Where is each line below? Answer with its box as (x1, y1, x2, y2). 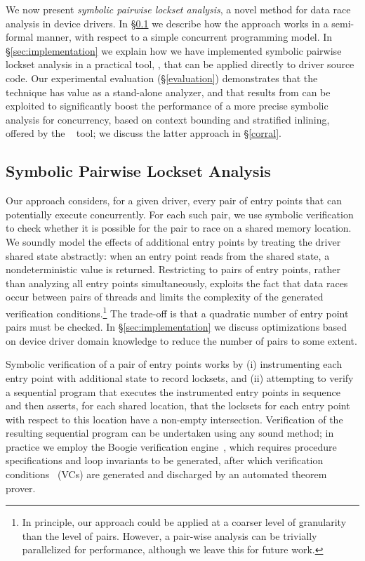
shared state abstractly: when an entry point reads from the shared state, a (6, 248, 330, 263)
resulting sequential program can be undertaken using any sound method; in (6, 425, 334, 440)
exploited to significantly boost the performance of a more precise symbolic (6, 98, 328, 113)
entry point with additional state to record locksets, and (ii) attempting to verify (6, 370, 354, 385)
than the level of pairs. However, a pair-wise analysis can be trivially (22, 528, 317, 543)
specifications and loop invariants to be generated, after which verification (6, 453, 324, 468)
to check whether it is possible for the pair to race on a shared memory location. (6, 220, 352, 235)
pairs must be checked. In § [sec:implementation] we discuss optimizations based (6, 319, 347, 334)
